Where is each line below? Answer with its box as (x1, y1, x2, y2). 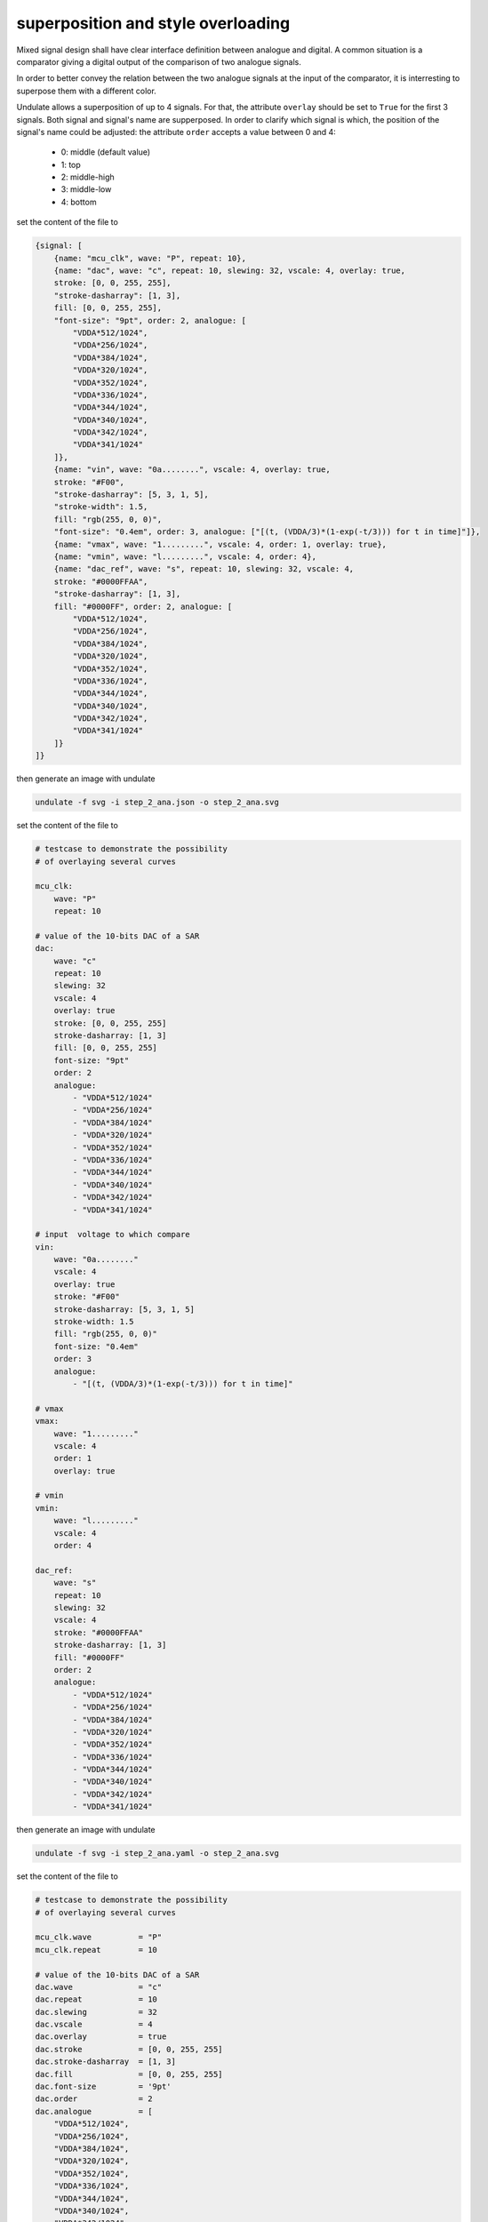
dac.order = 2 (35, 2094, 153, 2104)
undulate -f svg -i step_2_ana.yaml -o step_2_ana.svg (35, 1849, 279, 1858)
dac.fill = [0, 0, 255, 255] (35, 2069, 223, 2079)
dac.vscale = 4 (35, 2019, 153, 2030)
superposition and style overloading (16, 13, 291, 33)
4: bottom (60, 196, 97, 207)
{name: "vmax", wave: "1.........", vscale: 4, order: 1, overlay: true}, (53, 539, 387, 549)
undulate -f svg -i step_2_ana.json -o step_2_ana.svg (35, 797, 279, 808)
